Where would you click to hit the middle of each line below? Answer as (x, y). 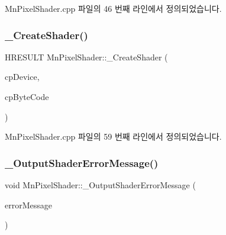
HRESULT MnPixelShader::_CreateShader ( (86, 57)
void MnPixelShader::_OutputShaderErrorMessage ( (100, 185)
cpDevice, (22, 77)
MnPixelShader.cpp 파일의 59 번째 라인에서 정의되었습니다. (113, 136)
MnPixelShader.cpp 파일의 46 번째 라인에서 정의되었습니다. (113, 8)
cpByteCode (27, 96)
